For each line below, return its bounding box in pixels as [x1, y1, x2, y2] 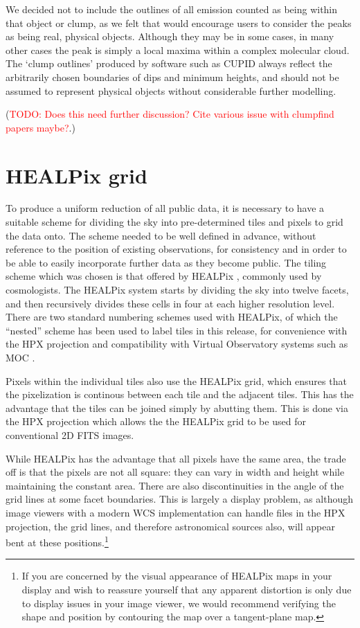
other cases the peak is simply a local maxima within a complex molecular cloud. [6, 42, 350, 57]
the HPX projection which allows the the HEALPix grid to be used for [6, 414, 306, 429]
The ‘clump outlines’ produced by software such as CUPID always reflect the [6, 56, 332, 71]
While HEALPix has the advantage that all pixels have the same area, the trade [6, 451, 346, 465]
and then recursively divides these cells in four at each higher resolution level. [6, 296, 335, 310]
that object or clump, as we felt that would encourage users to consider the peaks [6, 15, 352, 30]
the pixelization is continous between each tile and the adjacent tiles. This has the [6, 387, 354, 402]
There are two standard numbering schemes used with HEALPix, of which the [6, 309, 338, 324]
